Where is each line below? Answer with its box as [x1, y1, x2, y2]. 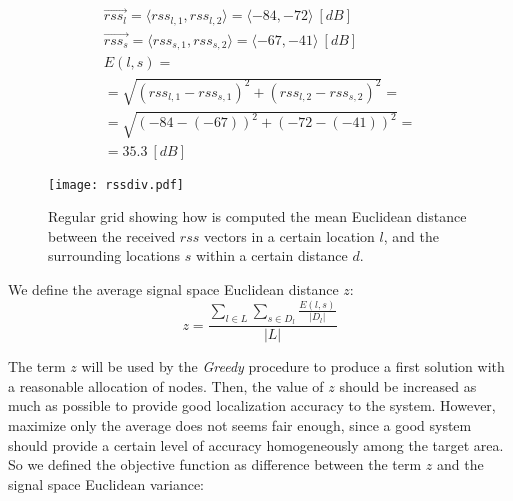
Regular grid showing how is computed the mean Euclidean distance [48, 206, 467, 227]
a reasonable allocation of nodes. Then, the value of [8, 375, 324, 396]
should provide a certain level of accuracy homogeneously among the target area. [8, 434, 504, 455]
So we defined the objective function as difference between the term [8, 454, 422, 475]
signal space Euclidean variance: [8, 473, 204, 494]
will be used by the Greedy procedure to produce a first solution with [81, 356, 505, 377]
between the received [48, 225, 176, 246]
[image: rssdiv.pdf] [48, 177, 185, 192]
